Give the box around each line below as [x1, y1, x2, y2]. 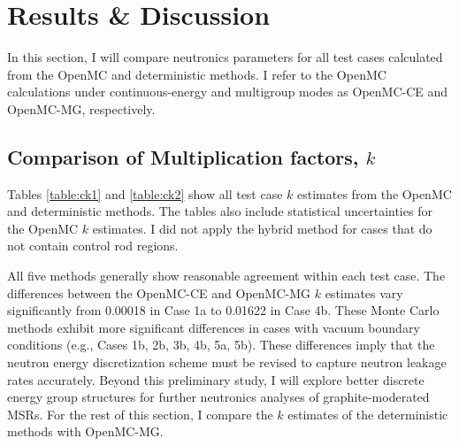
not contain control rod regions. [7, 236, 179, 255]
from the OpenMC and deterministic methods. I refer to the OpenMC [7, 65, 386, 83]
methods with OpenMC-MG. [7, 422, 164, 441]
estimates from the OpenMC [297, 184, 452, 203]
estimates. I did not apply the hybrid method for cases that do [92, 219, 432, 237]
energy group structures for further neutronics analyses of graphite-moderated [7, 388, 430, 406]
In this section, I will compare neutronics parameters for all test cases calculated [7, 48, 443, 66]
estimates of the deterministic [287, 404, 448, 423]
